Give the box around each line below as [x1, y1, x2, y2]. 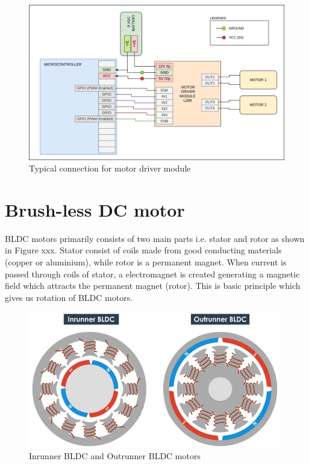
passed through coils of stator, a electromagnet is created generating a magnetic [5, 267, 300, 280]
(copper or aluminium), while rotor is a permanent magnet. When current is [5, 256, 287, 268]
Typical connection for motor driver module [29, 162, 191, 175]
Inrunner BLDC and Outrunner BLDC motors [29, 450, 201, 462]
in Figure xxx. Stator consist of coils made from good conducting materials [5, 244, 282, 256]
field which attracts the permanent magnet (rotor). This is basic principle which [5, 279, 301, 292]
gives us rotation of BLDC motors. [5, 291, 133, 303]
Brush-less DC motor [5, 197, 185, 221]
